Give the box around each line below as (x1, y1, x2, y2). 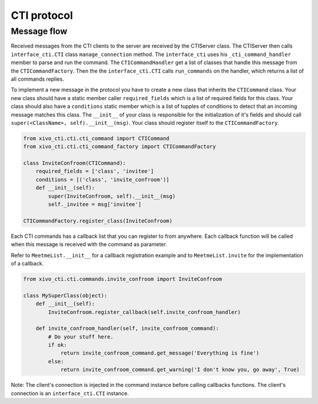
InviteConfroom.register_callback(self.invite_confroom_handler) (48, 309, 241, 315)
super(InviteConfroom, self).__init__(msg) (48, 193, 176, 200)
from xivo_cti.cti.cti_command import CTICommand (23, 135, 170, 141)
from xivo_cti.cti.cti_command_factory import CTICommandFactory (23, 143, 216, 150)
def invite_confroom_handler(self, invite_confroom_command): (35, 325, 219, 332)
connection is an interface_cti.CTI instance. (11, 389, 129, 397)
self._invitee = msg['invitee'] (48, 201, 141, 208)
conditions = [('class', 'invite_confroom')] (35, 176, 170, 183)
